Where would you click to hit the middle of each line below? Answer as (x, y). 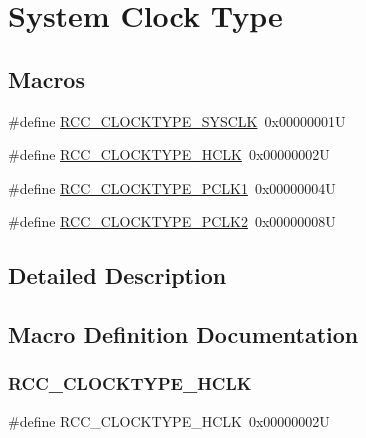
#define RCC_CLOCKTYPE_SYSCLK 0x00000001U (177, 120)
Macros (46, 78)
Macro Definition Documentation (183, 334)
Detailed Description (117, 275)
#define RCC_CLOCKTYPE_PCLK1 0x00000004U (172, 187)
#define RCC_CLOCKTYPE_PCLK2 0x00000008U (172, 221)
